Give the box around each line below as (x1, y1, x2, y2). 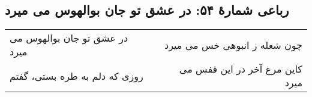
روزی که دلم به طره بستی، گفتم (10, 68, 143, 83)
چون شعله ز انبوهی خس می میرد (164, 37, 302, 52)
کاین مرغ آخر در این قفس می (179, 62, 302, 76)
